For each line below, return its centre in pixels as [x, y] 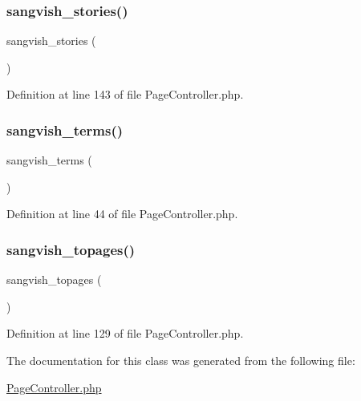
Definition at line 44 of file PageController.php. [122, 214]
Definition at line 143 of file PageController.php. [125, 94]
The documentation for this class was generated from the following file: [181, 360]
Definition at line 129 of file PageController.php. [125, 333]
